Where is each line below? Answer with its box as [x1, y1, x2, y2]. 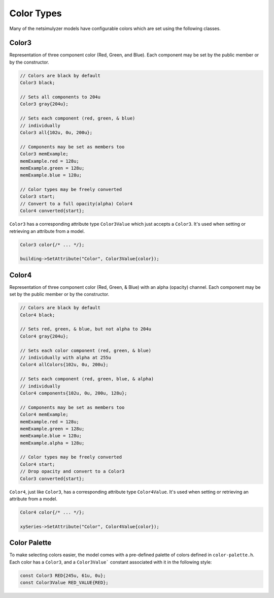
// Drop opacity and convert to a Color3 [20, 468, 125, 474]
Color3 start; [20, 194, 55, 199]
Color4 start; [20, 461, 55, 467]
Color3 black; [20, 80, 55, 86]
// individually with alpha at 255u [20, 355, 112, 361]
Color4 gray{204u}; [20, 333, 68, 339]
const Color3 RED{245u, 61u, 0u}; [20, 573, 106, 578]
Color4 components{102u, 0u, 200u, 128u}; [20, 390, 127, 396]
